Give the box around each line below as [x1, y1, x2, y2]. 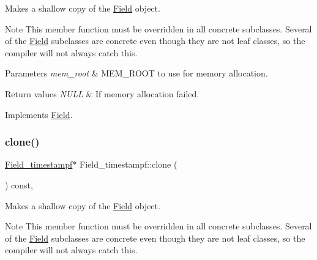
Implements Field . [5, 108, 73, 121]
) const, [5, 178, 33, 191]
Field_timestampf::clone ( [80, 158, 177, 171]
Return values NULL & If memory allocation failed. [5, 87, 200, 100]
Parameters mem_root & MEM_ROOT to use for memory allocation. [5, 67, 268, 80]
